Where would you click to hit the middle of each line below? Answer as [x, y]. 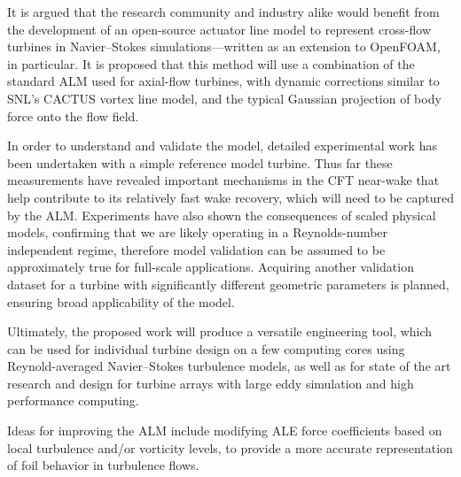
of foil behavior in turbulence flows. [103, 465]
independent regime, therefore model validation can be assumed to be [196, 249]
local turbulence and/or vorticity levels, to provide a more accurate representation [230, 447]
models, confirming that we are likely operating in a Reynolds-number [198, 232]
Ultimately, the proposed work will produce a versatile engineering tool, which [220, 331]
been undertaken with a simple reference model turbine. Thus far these [200, 162]
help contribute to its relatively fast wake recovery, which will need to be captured [230, 197]
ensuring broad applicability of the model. [121, 301]
